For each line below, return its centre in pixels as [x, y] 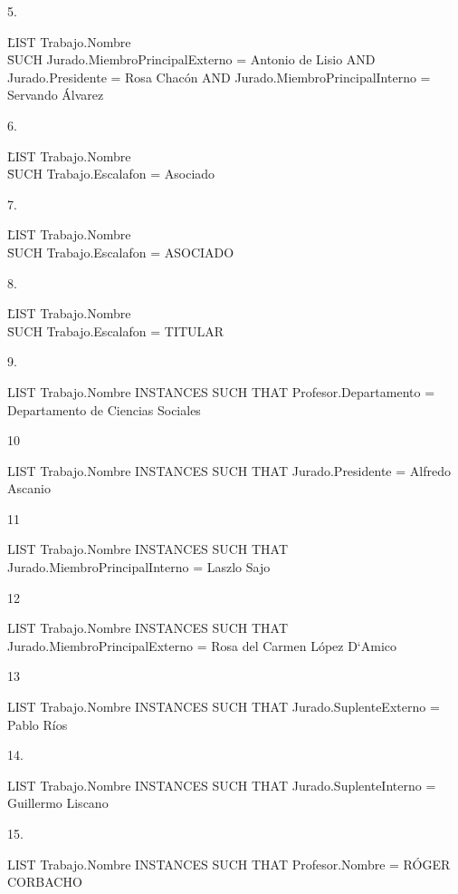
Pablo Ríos [38, 724]
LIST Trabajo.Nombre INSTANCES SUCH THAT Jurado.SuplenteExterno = [224, 707]
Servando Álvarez [56, 95]
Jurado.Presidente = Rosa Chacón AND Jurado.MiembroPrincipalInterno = [219, 77]
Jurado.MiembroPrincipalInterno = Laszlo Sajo [139, 567]
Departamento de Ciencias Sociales [104, 409]
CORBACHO [45, 882]
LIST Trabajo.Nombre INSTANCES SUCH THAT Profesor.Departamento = [221, 391]
